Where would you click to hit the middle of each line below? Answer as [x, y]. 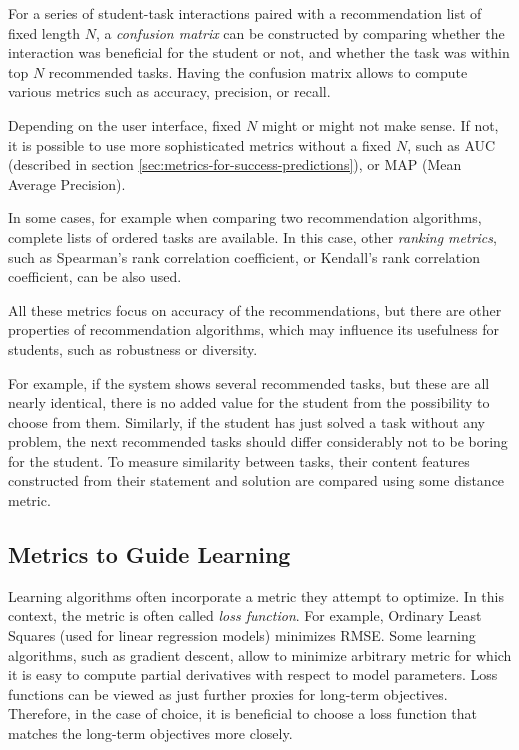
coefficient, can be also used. [95, 276]
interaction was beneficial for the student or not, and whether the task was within [259, 52]
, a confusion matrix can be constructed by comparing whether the [300, 32]
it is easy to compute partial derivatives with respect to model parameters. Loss [253, 674]
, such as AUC [451, 144]
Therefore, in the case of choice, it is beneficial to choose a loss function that [243, 713]
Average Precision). [67, 183]
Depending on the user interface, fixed [125, 124]
